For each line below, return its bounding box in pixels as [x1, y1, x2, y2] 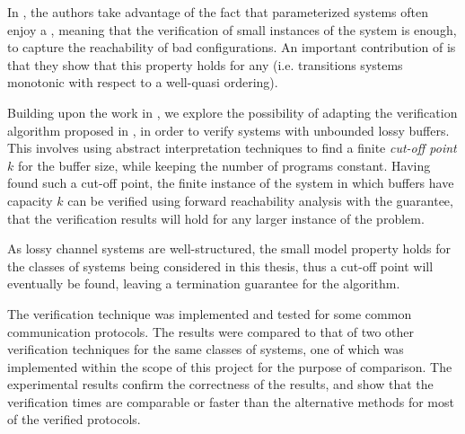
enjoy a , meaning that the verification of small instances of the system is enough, [7, 20, 457, 39]
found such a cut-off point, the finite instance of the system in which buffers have [7, 173, 454, 192]
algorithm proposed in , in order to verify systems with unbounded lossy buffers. [7, 120, 450, 139]
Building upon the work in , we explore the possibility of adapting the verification [7, 102, 458, 121]
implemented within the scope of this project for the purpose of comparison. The [7, 357, 452, 376]
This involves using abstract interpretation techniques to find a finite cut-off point [7, 138, 457, 157]
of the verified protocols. [7, 410, 141, 429]
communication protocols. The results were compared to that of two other [7, 322, 415, 341]
